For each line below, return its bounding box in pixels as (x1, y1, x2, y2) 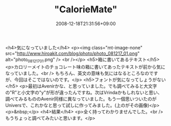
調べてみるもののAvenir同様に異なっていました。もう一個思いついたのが (5, 96, 157, 102)
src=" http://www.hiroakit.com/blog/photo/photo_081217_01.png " (5, 50, 140, 56)
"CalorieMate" (54, 4, 117, 15)
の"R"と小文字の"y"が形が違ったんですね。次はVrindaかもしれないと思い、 (5, 89, 162, 95)
